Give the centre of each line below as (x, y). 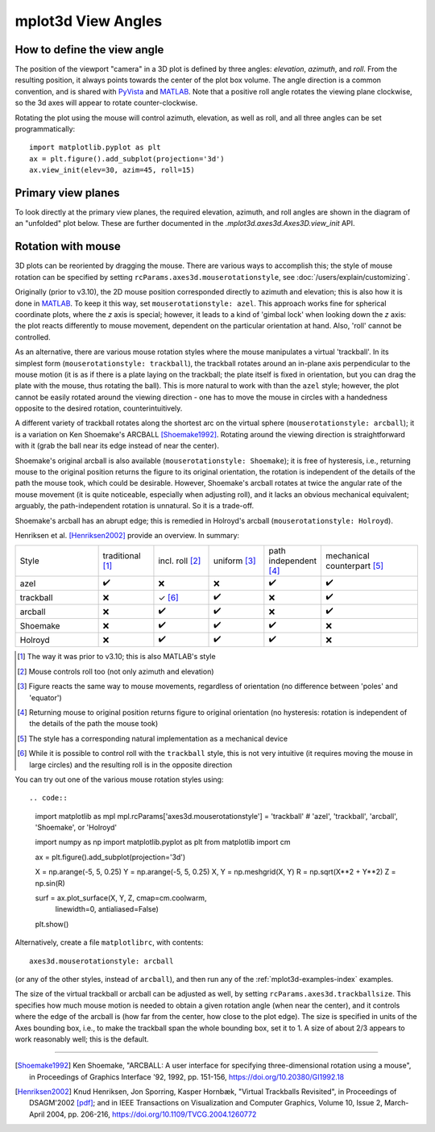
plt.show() (52, 924)
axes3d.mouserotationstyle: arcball (101, 961)
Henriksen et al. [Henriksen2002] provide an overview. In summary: (127, 535)
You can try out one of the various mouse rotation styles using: (119, 779)
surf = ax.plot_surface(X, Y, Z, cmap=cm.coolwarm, (121, 898)
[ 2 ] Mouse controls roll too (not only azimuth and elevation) (116, 671)
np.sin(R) (50, 883)
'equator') (46, 697)
